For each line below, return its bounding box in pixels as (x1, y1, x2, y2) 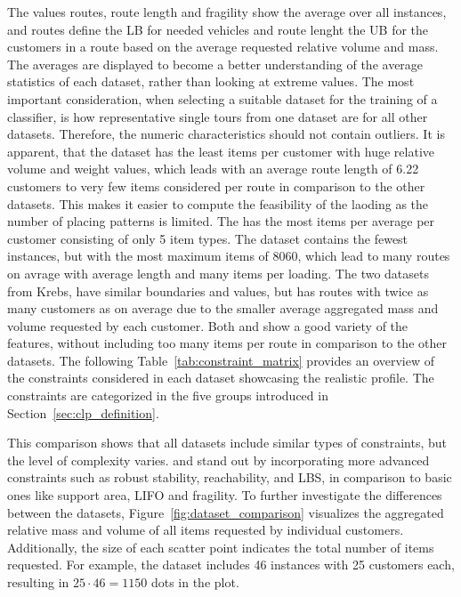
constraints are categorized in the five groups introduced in (7, 386, 328, 405)
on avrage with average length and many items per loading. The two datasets (7, 263, 429, 282)
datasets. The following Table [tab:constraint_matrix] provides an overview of (7, 351, 435, 369)
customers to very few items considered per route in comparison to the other (7, 176, 425, 195)
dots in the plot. (150, 573, 239, 591)
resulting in (7, 573, 69, 591)
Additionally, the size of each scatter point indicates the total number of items (7, 537, 434, 556)
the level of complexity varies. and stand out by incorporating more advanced (7, 450, 430, 469)
